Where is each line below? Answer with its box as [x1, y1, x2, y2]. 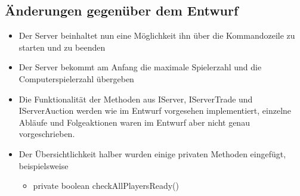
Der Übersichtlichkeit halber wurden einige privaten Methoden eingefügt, [18, 147, 286, 160]
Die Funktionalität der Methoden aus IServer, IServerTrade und [18, 92, 253, 105]
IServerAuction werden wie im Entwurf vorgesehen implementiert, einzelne [18, 104, 292, 117]
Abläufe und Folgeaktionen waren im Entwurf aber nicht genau [18, 116, 250, 128]
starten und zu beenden [18, 41, 106, 53]
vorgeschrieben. [18, 127, 75, 140]
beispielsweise [18, 159, 69, 172]
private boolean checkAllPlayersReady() [33, 179, 179, 192]
